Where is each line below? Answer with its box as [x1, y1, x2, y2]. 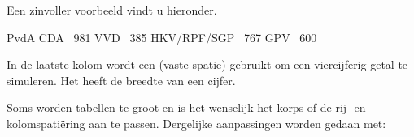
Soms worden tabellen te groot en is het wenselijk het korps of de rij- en [7, 99, 366, 116]
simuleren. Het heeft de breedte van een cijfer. [7, 71, 236, 88]
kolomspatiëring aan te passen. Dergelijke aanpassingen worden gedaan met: [7, 114, 386, 131]
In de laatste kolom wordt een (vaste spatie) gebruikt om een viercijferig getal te [7, 56, 408, 73]
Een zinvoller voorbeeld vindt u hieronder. [7, 2, 217, 18]
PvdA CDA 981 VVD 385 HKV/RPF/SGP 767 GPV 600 [7, 28, 317, 45]
